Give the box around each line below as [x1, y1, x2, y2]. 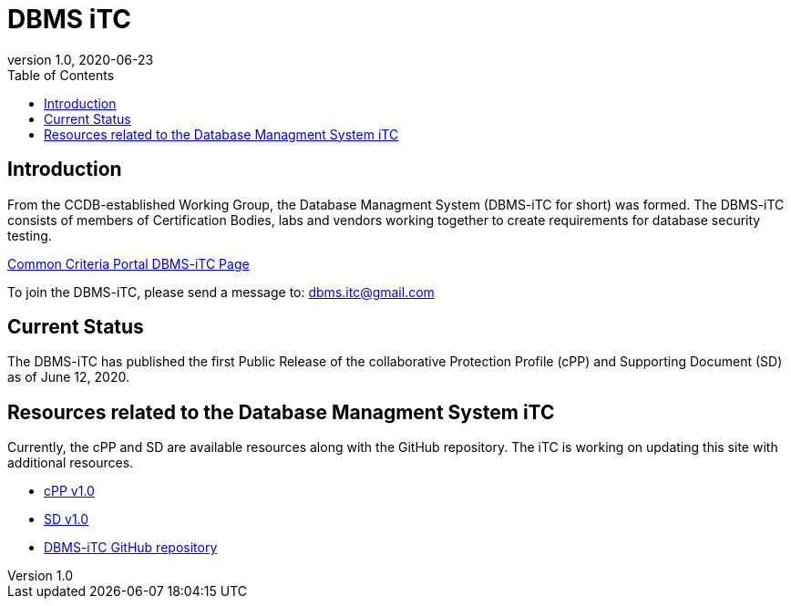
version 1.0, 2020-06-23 [7, 51, 154, 67]
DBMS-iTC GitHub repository [44, 539, 218, 556]
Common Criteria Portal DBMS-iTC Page [7, 255, 250, 272]
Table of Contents [7, 67, 115, 83]
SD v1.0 [44, 511, 89, 528]
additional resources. [7, 455, 134, 471]
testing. [7, 227, 52, 243]
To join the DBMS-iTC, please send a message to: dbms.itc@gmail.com [7, 283, 435, 300]
